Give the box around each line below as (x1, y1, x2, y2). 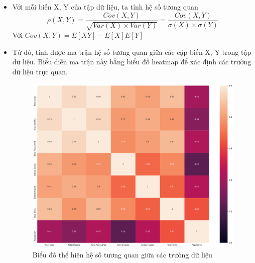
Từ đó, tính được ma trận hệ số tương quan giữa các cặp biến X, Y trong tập (12, 46, 251, 57)
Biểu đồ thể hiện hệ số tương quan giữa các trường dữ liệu (32, 249, 212, 259)
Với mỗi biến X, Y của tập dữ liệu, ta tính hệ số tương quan (12, 2, 198, 12)
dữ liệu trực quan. (12, 66, 68, 76)
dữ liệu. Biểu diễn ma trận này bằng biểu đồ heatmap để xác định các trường (12, 56, 251, 67)
